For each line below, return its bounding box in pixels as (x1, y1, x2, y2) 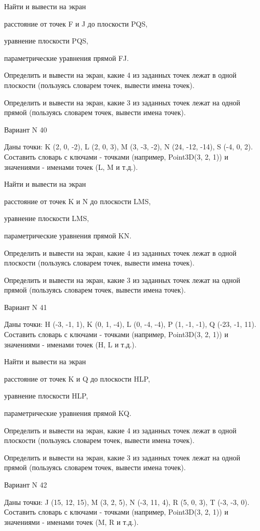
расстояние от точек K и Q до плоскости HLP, (4, 373, 150, 384)
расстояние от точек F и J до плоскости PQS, (4, 18, 148, 29)
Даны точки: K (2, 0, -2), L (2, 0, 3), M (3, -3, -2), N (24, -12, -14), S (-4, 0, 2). (4, 141, 253, 152)
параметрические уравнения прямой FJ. (4, 52, 129, 63)
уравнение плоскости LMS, (4, 213, 89, 224)
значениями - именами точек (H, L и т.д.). (4, 339, 137, 349)
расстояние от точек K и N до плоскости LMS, (4, 195, 151, 206)
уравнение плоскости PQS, (4, 35, 89, 46)
